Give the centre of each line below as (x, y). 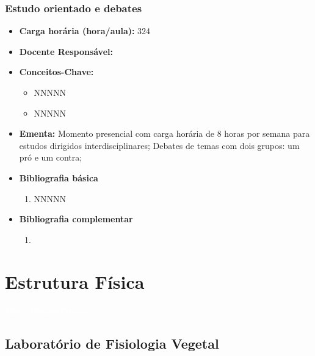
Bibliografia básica (59, 177)
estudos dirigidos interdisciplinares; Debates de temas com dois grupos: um (159, 145)
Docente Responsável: (66, 51)
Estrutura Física (75, 281)
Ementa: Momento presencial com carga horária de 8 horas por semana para (165, 133)
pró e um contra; (51, 157)
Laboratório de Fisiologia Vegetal (112, 343)
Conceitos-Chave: (56, 72)
